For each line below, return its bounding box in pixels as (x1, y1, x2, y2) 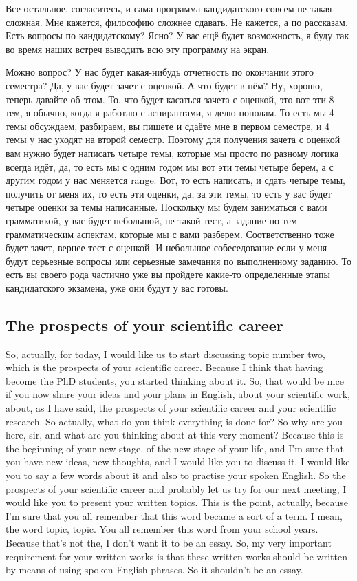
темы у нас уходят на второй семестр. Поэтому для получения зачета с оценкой (6, 132, 340, 147)
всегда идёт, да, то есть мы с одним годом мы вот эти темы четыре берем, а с (6, 159, 334, 173)
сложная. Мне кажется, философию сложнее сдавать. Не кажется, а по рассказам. (6, 14, 348, 29)
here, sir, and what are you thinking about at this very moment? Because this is (6, 427, 344, 442)
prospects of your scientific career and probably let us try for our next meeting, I (6, 481, 347, 496)
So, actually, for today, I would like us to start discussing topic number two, (6, 346, 325, 361)
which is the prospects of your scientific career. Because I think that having (6, 360, 323, 374)
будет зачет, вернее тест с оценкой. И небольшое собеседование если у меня (6, 240, 327, 255)
